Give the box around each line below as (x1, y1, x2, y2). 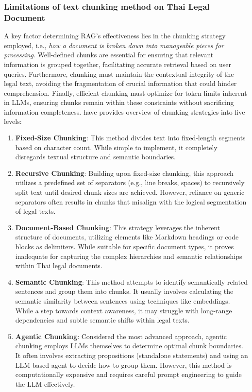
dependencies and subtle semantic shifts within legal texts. (15, 315, 190, 325)
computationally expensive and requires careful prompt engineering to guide (15, 369, 242, 379)
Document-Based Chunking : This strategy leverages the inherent (15, 222, 220, 232)
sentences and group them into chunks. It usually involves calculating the (15, 286, 234, 296)
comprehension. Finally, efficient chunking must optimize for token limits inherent (4, 87, 247, 98)
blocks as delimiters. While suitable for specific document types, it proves (15, 241, 234, 252)
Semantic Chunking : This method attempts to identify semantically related (15, 276, 248, 287)
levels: (4, 116, 22, 126)
